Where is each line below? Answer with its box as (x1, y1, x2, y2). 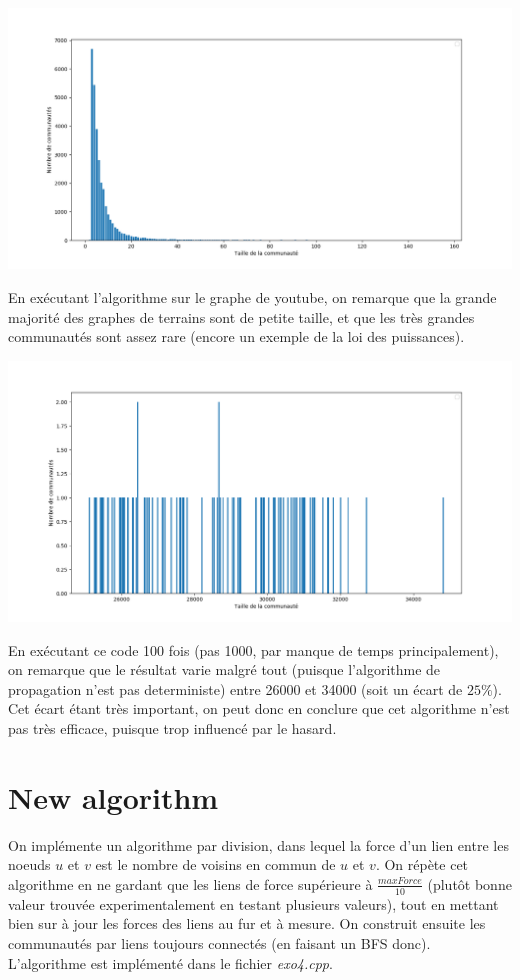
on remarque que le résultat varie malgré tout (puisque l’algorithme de (8, 659, 441, 680)
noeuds (8, 854, 51, 875)
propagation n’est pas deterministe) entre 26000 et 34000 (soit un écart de (8, 678, 463, 699)
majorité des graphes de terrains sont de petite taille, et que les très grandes (8, 306, 475, 327)
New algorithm (8, 776, 219, 817)
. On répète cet (375, 854, 469, 875)
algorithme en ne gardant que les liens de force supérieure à (8, 873, 373, 894)
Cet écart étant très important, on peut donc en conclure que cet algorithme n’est (8, 698, 510, 719)
